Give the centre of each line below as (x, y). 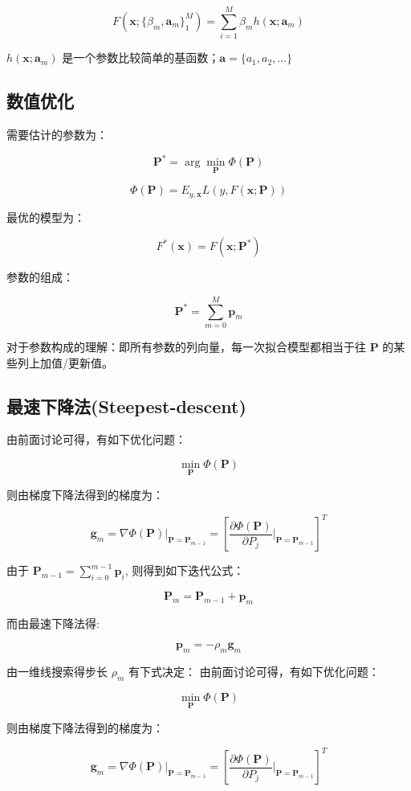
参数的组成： (40, 277)
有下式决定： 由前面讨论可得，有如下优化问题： (254, 672)
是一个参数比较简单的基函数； (141, 57)
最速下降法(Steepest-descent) (126, 406)
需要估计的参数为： (57, 134)
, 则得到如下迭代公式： (185, 570)
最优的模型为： (46, 217)
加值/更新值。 (76, 362)
